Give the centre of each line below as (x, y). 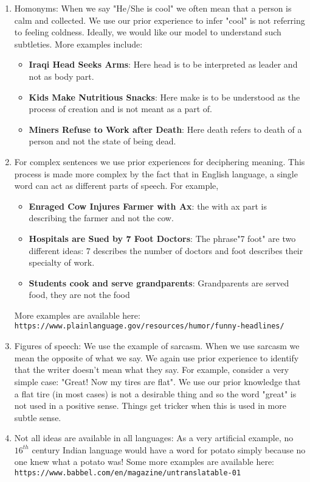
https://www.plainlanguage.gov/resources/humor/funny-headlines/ (149, 326)
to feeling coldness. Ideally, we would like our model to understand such (148, 32)
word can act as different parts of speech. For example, (116, 186)
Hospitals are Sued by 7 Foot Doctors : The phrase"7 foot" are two (162, 238)
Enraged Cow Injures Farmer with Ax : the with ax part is (148, 206)
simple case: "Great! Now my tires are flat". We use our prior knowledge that (157, 381)
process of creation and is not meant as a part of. (120, 109)
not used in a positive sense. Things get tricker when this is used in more (150, 406)
